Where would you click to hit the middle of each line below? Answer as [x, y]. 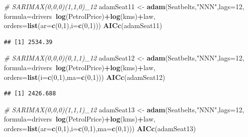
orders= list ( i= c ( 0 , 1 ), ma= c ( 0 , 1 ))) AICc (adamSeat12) [85, 77]
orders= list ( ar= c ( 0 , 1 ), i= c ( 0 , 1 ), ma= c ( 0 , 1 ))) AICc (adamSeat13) [100, 128]
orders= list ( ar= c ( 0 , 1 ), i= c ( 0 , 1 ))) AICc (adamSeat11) [83, 25]
